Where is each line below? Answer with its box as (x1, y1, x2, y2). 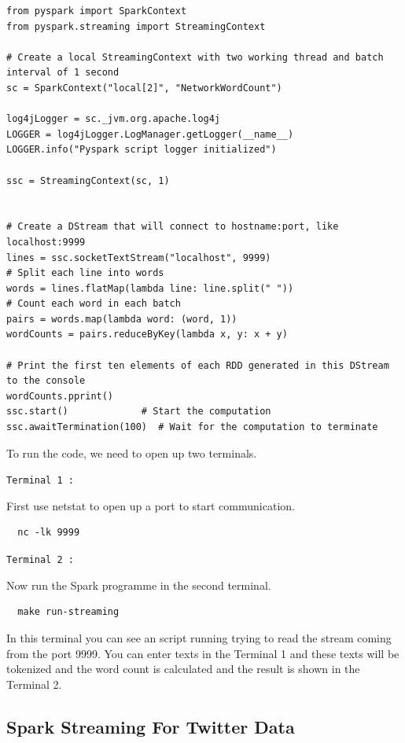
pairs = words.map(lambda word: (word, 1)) (6, 313, 237, 325)
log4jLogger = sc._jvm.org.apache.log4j (6, 113, 221, 125)
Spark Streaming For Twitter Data (6, 714, 295, 738)
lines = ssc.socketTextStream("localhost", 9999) (6, 252, 271, 263)
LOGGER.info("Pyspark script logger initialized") (6, 144, 277, 156)
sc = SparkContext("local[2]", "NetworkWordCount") (6, 82, 282, 94)
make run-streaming (17, 606, 120, 618)
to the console (6, 375, 86, 387)
